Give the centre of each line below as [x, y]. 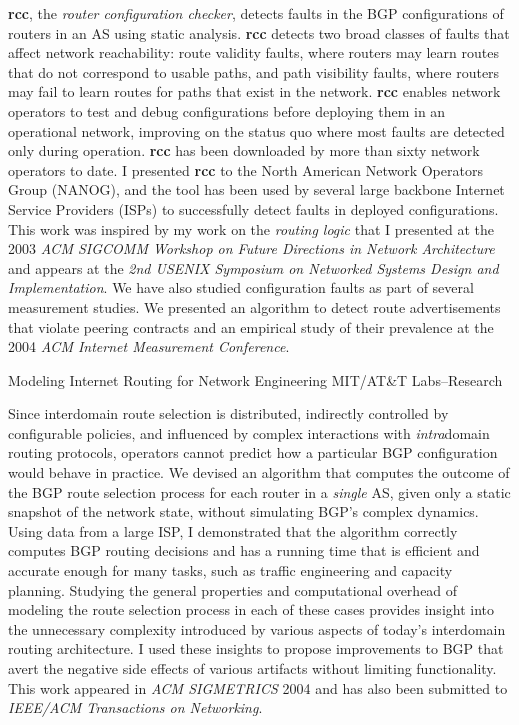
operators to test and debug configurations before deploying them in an [227, 110]
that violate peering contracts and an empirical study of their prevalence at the [251, 326]
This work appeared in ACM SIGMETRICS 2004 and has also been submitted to [258, 687]
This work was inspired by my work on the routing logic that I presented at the [251, 228]
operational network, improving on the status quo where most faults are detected [256, 130]
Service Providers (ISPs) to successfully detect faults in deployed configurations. [253, 208]
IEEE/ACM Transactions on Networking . [135, 707]
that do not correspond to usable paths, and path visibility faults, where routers [254, 71]
